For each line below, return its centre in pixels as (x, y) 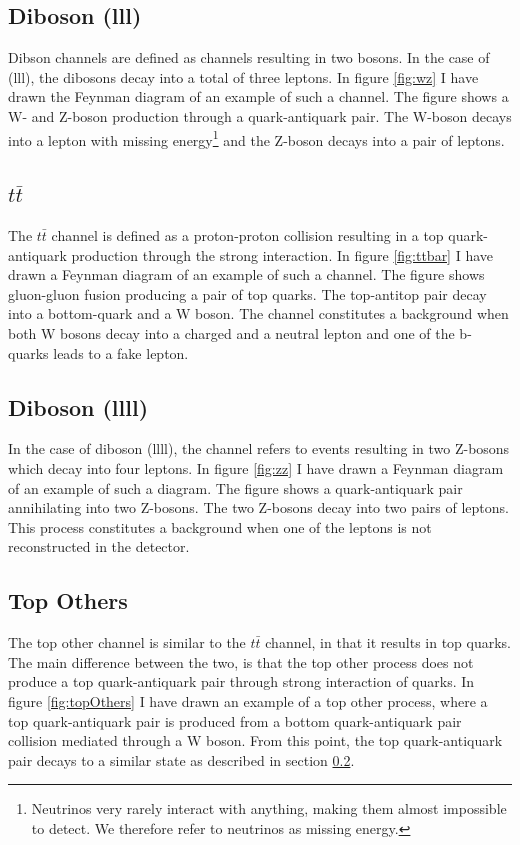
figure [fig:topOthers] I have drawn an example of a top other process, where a (248, 700)
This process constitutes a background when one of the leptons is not (220, 526)
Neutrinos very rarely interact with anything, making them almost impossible (269, 808)
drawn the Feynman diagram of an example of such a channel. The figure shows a (258, 96)
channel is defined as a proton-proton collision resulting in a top (247, 235)
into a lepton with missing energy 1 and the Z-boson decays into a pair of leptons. (256, 138)
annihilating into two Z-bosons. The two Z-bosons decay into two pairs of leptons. (258, 507)
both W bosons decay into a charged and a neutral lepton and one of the (231, 333)
